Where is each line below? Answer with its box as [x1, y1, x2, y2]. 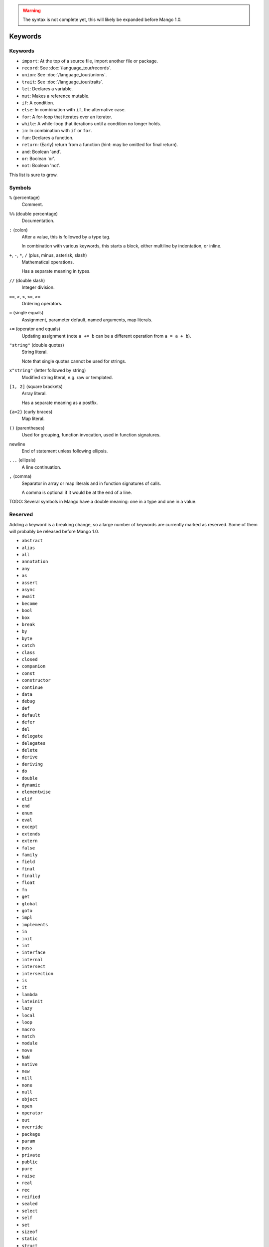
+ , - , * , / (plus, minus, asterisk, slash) [9, 252, 87, 258]
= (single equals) [9, 310, 44, 316]
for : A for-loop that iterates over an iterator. [21, 114, 112, 120]
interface [21, 950, 46, 955]
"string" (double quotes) [9, 342, 64, 348]
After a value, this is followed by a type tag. [21, 233, 111, 239]
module [21, 1040, 38, 1046]
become [21, 601, 38, 606]
